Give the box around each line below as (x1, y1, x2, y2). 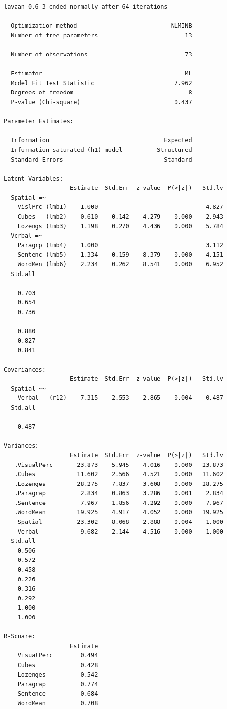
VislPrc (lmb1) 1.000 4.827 (17, 204, 224, 211)
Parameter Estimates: (4, 118, 74, 125)
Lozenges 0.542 (17, 671, 98, 678)
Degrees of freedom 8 (11, 89, 192, 96)
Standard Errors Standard (11, 156, 192, 163)
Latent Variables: (4, 175, 63, 182)
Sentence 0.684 (17, 690, 98, 697)
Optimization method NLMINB (11, 22, 192, 30)
